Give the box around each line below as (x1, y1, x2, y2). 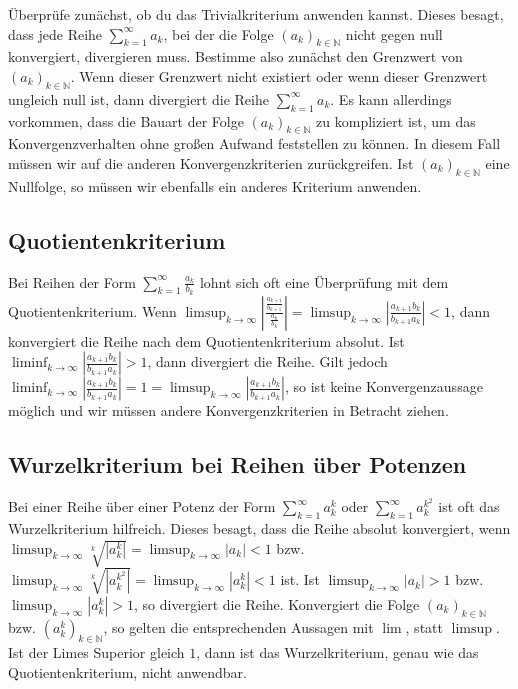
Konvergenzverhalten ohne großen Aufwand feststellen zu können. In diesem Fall (8, 133, 501, 154)
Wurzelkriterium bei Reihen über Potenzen (8, 449, 467, 480)
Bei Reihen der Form (8, 271, 136, 292)
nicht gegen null (345, 23, 443, 44)
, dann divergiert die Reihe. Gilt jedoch (147, 351, 388, 372)
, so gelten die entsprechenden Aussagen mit (103, 616, 374, 637)
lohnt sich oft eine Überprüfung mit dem (199, 271, 449, 292)
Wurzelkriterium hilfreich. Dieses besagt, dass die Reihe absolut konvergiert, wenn (8, 517, 511, 538)
